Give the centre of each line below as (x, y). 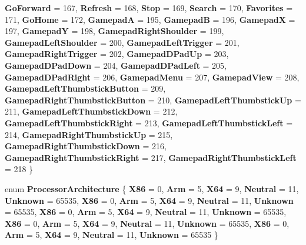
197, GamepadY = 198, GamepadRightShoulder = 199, (114, 31)
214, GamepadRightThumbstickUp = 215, (89, 134)
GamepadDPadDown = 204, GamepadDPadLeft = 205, (116, 65)
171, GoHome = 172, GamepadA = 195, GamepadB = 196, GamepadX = (150, 19)
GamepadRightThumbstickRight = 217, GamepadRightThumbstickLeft (151, 157)
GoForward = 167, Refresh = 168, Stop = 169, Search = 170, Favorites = (149, 8)
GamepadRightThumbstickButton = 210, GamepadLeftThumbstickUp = (153, 100)
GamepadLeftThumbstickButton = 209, (85, 88)
